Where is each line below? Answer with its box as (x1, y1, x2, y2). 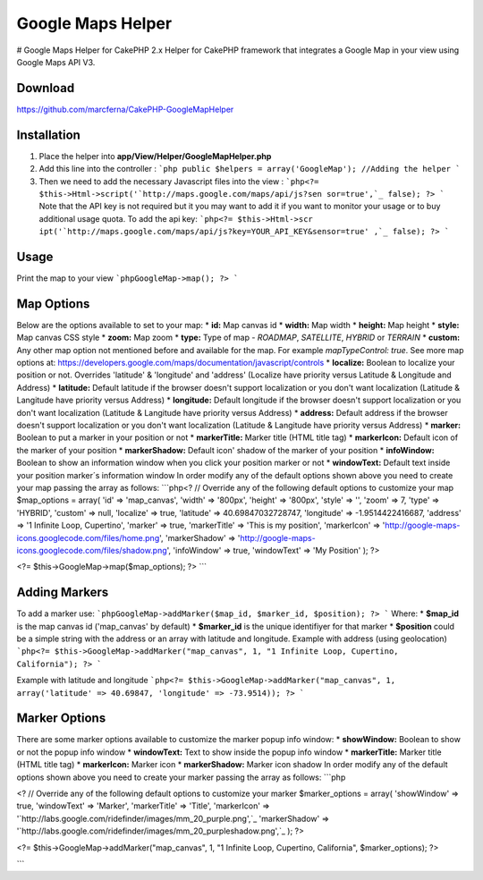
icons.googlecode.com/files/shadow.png (16, 545, 167, 555)
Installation (16, 127, 80, 142)
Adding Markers (16, 585, 109, 600)
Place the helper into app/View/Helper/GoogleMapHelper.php (38, 150, 272, 161)
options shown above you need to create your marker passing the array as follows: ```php (16, 772, 346, 783)
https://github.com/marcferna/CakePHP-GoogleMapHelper (16, 104, 234, 114)
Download (16, 80, 75, 96)
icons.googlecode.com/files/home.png (16, 532, 160, 543)
